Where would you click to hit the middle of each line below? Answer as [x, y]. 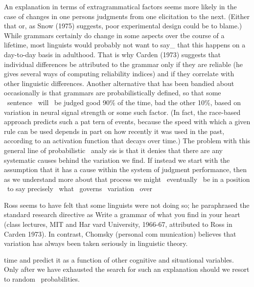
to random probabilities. [42, 279]
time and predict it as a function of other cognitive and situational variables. [119, 259]
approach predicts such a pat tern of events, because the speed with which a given [127, 121]
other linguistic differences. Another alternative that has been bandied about [119, 83]
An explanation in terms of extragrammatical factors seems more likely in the [120, 6]
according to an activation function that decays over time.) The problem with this [127, 141]
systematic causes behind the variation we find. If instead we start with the [117, 160]
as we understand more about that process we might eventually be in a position [127, 179]
